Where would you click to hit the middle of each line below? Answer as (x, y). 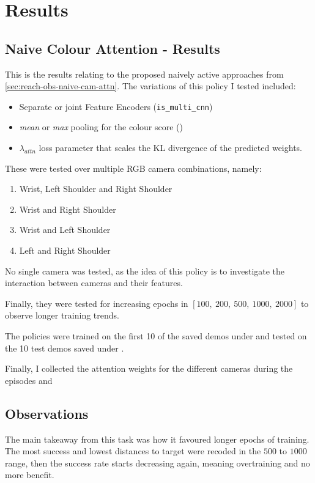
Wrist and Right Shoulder (68, 209)
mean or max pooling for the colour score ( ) (101, 127)
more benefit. (30, 475)
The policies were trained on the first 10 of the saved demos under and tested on (156, 335)
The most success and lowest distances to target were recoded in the (133, 451)
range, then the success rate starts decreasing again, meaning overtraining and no (157, 463)
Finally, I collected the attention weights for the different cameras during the (149, 368)
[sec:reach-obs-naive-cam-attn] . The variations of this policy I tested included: (150, 86)
